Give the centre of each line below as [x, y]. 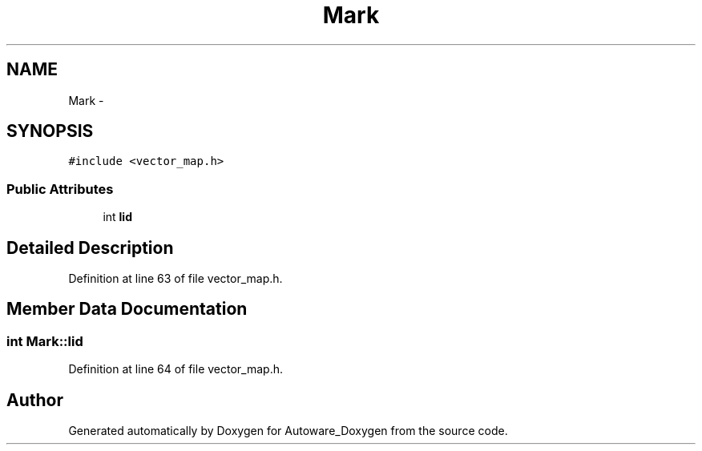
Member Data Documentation [127, 309]
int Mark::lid [45, 341]
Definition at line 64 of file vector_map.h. [175, 369]
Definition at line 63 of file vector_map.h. [175, 279]
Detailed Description [90, 248]
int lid [117, 217]
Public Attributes [60, 189]
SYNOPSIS [50, 131]
